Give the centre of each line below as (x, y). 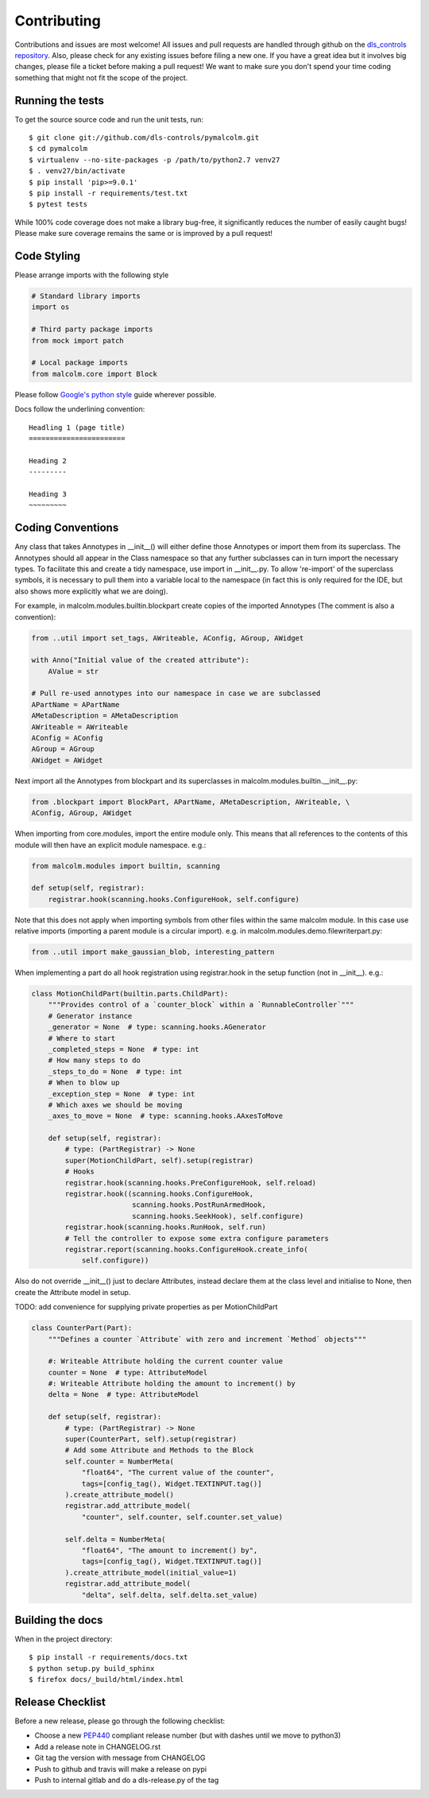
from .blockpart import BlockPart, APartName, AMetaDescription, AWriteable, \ (191, 802)
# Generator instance (90, 1016)
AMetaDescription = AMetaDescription (105, 716)
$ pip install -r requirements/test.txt (108, 193)
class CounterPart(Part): (82, 1328)
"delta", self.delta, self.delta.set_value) (170, 1595)
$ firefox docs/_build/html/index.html (106, 1680)
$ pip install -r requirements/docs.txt (108, 1657)
